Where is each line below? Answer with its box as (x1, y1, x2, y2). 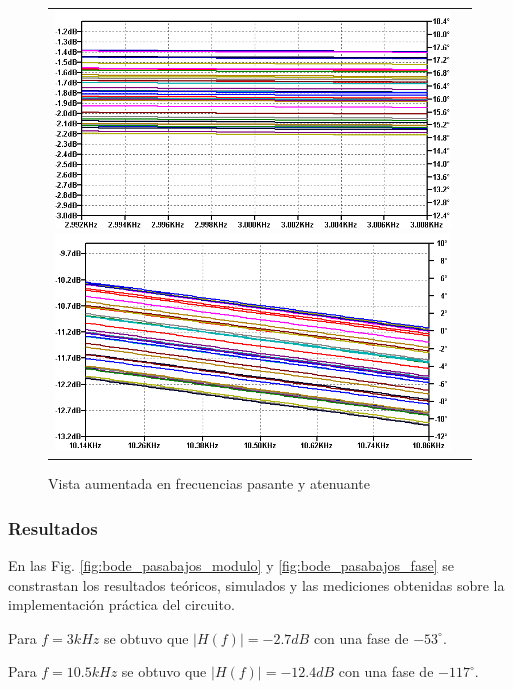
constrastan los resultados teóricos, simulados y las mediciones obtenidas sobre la (8, 574, 505, 595)
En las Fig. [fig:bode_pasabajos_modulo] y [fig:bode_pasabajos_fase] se (8, 554, 454, 575)
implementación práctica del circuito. (8, 594, 235, 615)
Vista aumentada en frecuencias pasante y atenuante (48, 473, 370, 494)
